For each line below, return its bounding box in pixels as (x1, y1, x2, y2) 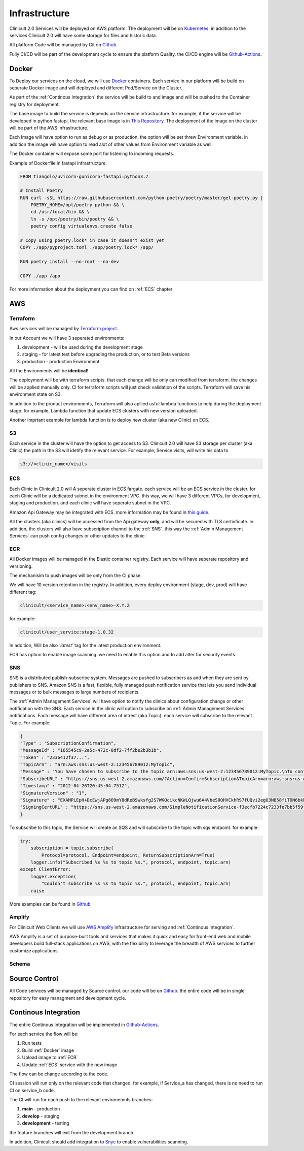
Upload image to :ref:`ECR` (22, 1054, 78, 1061)
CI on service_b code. (9, 1087, 55, 1093)
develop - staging (22, 1113, 60, 1119)
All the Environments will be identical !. (9, 368, 90, 374)
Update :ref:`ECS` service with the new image (22, 1062, 118, 1068)
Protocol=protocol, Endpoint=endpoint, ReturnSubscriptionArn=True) (41, 852, 215, 858)
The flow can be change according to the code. (9, 1071, 109, 1077)
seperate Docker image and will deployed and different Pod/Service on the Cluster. (9, 85, 182, 91)
